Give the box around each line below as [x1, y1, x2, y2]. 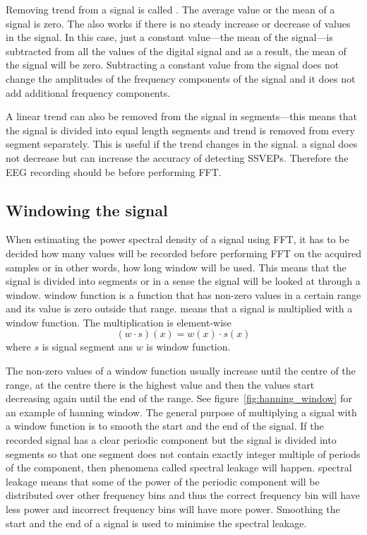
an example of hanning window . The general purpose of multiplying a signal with [6, 404, 357, 419]
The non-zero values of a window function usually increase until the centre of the [6, 363, 356, 378]
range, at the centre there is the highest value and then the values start [6, 377, 315, 392]
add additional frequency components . [6, 85, 171, 100]
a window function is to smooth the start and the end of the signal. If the [6, 418, 324, 433]
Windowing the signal [6, 199, 168, 221]
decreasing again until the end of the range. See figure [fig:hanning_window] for [6, 391, 352, 406]
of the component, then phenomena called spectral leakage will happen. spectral [6, 460, 352, 475]
